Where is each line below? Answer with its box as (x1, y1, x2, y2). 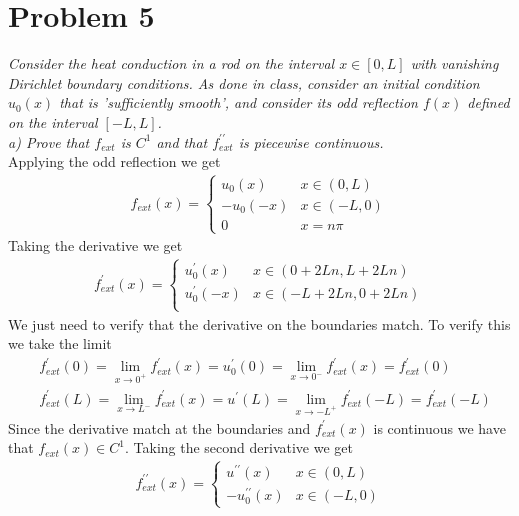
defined (467, 92, 510, 113)
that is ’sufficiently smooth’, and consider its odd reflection (59, 92, 418, 113)
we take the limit (8, 333, 112, 354)
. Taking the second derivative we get (125, 437, 353, 458)
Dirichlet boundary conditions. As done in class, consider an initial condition (8, 72, 480, 93)
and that (156, 131, 208, 152)
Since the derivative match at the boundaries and (8, 417, 311, 438)
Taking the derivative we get (8, 235, 183, 256)
